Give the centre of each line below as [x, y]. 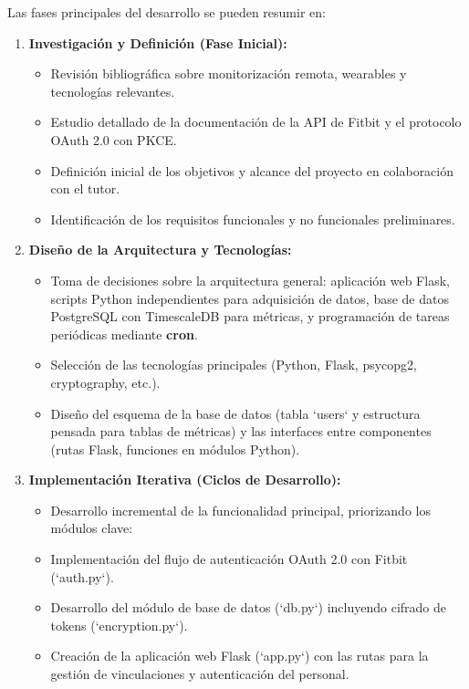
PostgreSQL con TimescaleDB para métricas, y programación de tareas [250, 316]
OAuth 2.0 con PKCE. [114, 139]
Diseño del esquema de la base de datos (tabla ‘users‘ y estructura [235, 413]
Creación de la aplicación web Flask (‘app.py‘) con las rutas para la [240, 656]
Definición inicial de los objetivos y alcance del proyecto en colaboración [252, 170]
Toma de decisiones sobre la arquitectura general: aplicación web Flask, [250, 280]
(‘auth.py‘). [82, 576]
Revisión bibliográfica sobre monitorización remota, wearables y [229, 73]
